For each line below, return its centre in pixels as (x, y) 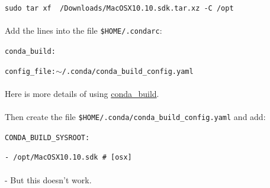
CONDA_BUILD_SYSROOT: (47, 137)
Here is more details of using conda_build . (82, 93)
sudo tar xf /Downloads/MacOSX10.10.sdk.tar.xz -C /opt (119, 8)
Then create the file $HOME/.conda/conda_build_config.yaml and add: (135, 116)
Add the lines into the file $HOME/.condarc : (83, 30)
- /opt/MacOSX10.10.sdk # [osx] (68, 158)
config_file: (30, 71)
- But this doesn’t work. (48, 179)
